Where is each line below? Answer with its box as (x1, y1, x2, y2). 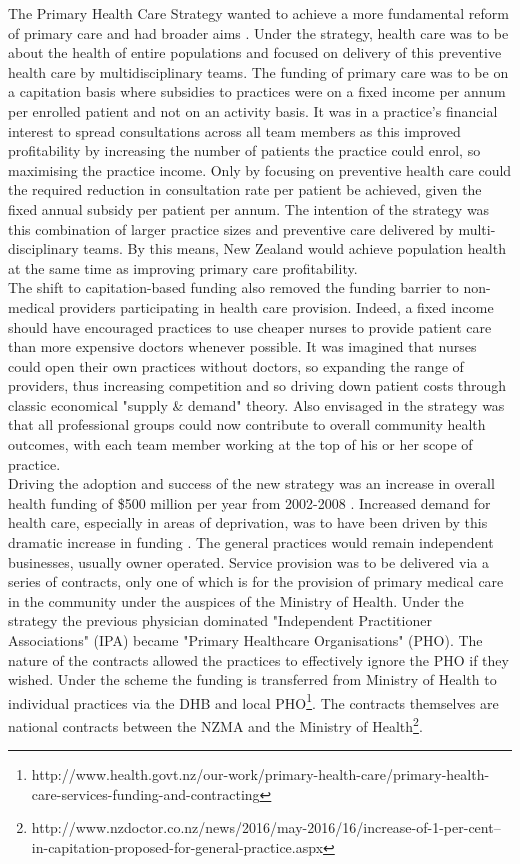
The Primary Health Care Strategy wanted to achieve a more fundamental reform (8, 3, 509, 23)
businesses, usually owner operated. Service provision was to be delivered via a (8, 551, 489, 572)
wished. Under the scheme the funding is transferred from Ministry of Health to (8, 669, 497, 690)
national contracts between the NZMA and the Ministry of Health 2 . (8, 713, 423, 736)
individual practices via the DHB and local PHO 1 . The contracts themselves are (8, 689, 499, 713)
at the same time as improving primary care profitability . (8, 257, 358, 278)
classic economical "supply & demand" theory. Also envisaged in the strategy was (8, 394, 505, 415)
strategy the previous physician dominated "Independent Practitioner (8, 610, 432, 631)
